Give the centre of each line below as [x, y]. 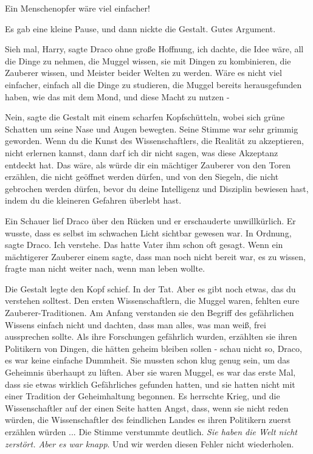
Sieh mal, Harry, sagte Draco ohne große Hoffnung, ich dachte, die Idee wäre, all [154, 49]
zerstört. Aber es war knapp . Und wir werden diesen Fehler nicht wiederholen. [150, 443]
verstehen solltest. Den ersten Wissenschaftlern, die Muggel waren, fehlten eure [152, 301]
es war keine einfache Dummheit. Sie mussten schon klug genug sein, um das [147, 360]
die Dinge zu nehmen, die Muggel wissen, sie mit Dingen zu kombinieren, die [148, 60]
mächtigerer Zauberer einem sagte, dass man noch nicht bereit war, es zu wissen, [155, 256]
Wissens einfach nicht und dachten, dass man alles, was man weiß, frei [136, 324]
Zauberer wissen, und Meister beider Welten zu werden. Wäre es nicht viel [143, 73]
